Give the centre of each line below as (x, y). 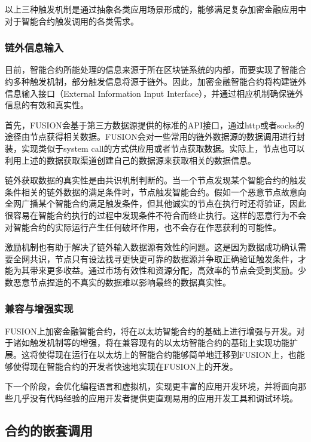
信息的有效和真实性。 (47, 105)
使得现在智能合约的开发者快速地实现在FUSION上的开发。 (125, 366)
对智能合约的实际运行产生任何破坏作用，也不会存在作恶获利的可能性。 (143, 227)
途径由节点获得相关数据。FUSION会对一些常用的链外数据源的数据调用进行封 (155, 136)
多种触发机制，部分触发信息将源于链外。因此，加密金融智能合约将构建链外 (159, 81)
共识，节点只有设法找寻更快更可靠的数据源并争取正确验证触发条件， (164, 258)
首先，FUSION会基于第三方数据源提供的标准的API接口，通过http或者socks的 (155, 125)
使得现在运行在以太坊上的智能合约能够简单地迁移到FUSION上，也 (167, 354)
